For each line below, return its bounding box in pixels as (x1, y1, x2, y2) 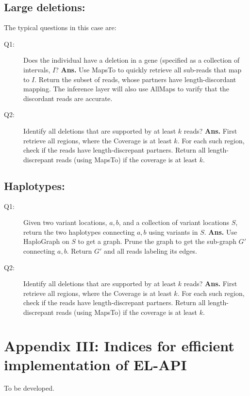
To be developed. (4, 382, 54, 393)
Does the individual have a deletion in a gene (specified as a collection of (23, 55, 240, 65)
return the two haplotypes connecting (23, 226, 135, 237)
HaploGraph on (23, 236, 69, 246)
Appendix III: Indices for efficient (4, 335, 234, 355)
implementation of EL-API (4, 354, 187, 374)
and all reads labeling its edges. (103, 245, 197, 256)
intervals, (23, 64, 50, 74)
